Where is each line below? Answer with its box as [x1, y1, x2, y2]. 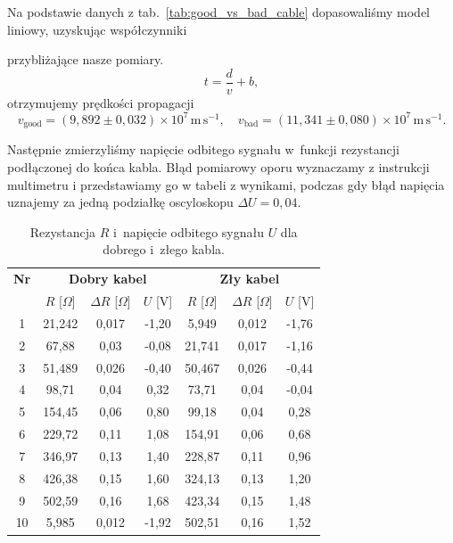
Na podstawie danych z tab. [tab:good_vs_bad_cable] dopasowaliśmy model [7, 3, 431, 21]
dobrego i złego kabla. [103, 240, 225, 259]
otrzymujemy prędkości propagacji [7, 93, 194, 111]
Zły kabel [219, 269, 280, 288]
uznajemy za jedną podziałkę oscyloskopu [7, 193, 234, 211]
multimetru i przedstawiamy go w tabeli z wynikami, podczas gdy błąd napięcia [7, 175, 445, 193]
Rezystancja [29, 222, 96, 241]
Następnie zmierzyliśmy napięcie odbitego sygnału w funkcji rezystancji [7, 140, 399, 159]
